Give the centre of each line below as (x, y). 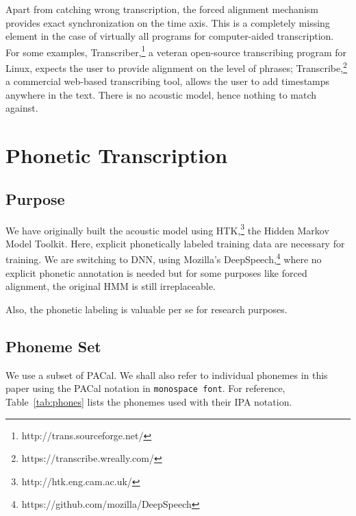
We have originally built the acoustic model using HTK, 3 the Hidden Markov (167, 229)
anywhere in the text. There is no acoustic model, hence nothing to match (161, 94)
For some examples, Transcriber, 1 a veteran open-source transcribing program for (176, 51)
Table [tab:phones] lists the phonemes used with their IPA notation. (149, 401)
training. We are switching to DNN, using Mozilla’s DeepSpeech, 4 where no (164, 258)
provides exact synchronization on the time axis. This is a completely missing (168, 22)
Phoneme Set (53, 346)
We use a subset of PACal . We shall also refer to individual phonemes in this (167, 374)
